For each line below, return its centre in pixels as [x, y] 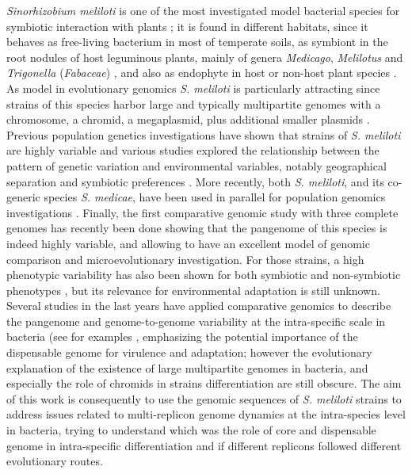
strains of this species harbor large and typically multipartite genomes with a [194, 103]
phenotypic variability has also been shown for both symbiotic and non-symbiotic [204, 275]
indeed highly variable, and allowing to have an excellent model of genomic [188, 243]
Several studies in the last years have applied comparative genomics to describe [199, 306]
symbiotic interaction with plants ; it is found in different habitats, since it [187, 26]
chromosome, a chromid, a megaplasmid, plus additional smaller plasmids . [188, 119]
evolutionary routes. [55, 461]
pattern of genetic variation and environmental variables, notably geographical [196, 165]
